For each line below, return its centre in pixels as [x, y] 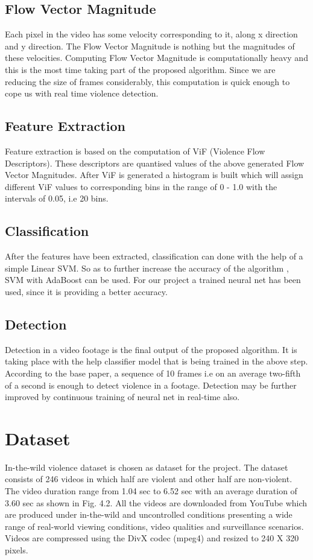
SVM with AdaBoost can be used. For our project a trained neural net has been [153, 280]
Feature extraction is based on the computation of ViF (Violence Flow [135, 151]
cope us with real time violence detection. [82, 93]
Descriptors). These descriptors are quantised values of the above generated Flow [155, 163]
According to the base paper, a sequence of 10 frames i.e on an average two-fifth [153, 373]
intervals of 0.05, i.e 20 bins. [57, 198]
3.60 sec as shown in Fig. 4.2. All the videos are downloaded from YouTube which [156, 502]
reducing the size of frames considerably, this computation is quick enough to [147, 81]
